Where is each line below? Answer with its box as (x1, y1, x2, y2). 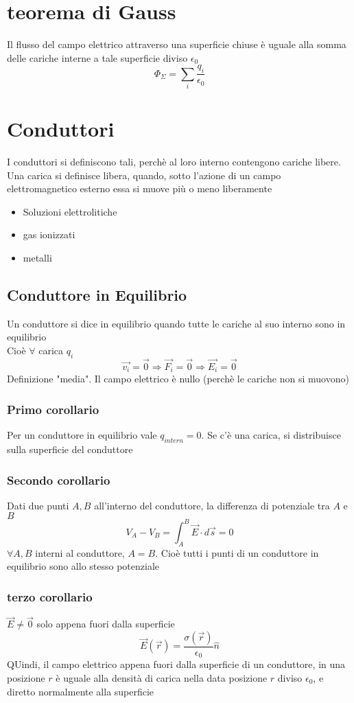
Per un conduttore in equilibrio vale (7, 428, 157, 442)
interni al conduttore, (35, 545, 125, 560)
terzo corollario (7, 588, 93, 605)
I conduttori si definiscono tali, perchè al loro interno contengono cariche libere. (7, 154, 341, 168)
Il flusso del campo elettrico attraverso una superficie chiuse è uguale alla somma (7, 37, 346, 51)
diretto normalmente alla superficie (7, 684, 154, 698)
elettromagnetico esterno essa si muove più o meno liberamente (7, 181, 272, 196)
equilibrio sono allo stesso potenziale (7, 559, 160, 573)
